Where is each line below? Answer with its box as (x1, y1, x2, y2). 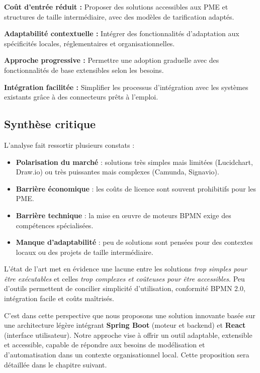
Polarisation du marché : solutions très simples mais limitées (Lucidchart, (16, 156, 253, 167)
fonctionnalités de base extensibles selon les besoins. (4, 64, 164, 75)
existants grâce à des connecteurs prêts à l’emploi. (4, 91, 158, 102)
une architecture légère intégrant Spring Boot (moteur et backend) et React (4, 320, 246, 330)
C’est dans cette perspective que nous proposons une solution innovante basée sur (4, 310, 255, 320)
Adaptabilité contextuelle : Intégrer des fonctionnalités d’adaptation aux (4, 28, 239, 39)
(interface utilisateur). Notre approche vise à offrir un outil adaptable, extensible (4, 329, 252, 340)
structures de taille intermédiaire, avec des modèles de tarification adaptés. (4, 11, 234, 22)
